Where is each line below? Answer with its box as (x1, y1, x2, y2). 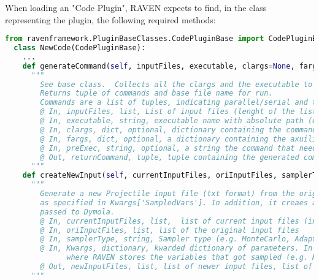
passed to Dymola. (40, 207, 115, 216)
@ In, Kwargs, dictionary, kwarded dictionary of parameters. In (40, 244, 313, 253)
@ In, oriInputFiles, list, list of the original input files (40, 225, 299, 235)
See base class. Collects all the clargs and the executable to (40, 80, 313, 89)
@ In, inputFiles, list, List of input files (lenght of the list (40, 107, 317, 116)
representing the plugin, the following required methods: (5, 13, 216, 26)
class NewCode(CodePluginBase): (13, 44, 146, 53)
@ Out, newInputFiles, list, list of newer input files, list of (40, 262, 313, 271)
